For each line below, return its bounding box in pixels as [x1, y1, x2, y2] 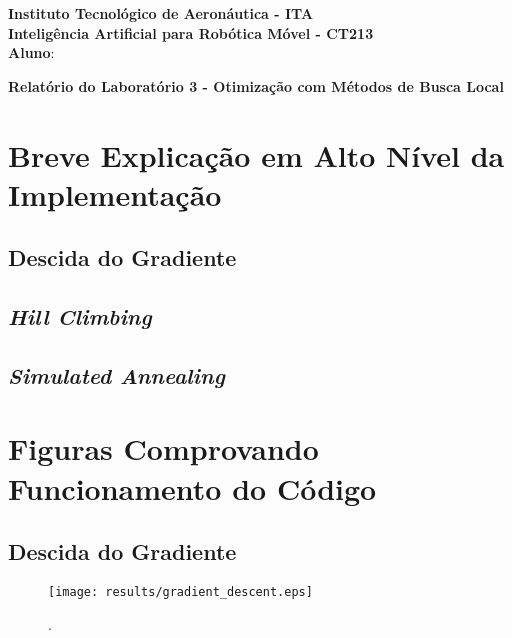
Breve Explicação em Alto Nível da [8, 134, 505, 175]
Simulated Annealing [8, 359, 225, 390]
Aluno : [8, 42, 55, 63]
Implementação [8, 173, 222, 214]
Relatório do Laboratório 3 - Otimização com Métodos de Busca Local [8, 75, 504, 96]
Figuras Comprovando [8, 428, 319, 469]
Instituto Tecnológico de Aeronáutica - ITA [8, 3, 314, 23]
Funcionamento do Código [8, 467, 377, 508]
